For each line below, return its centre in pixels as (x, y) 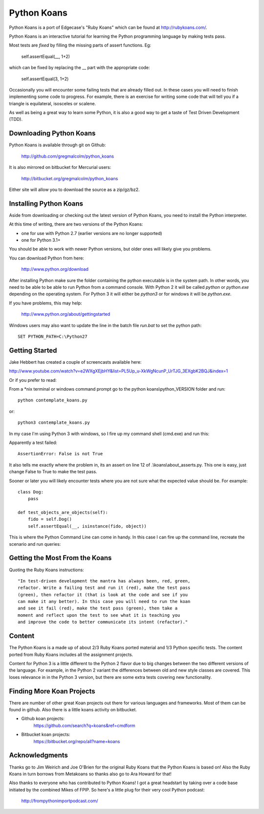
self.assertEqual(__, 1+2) (46, 56)
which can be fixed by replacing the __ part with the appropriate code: (79, 68)
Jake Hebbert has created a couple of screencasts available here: (75, 362)
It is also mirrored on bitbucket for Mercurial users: (60, 167)
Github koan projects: (43, 719)
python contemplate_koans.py (53, 400)
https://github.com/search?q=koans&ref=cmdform (84, 725)
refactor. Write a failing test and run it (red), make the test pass (104, 588)
